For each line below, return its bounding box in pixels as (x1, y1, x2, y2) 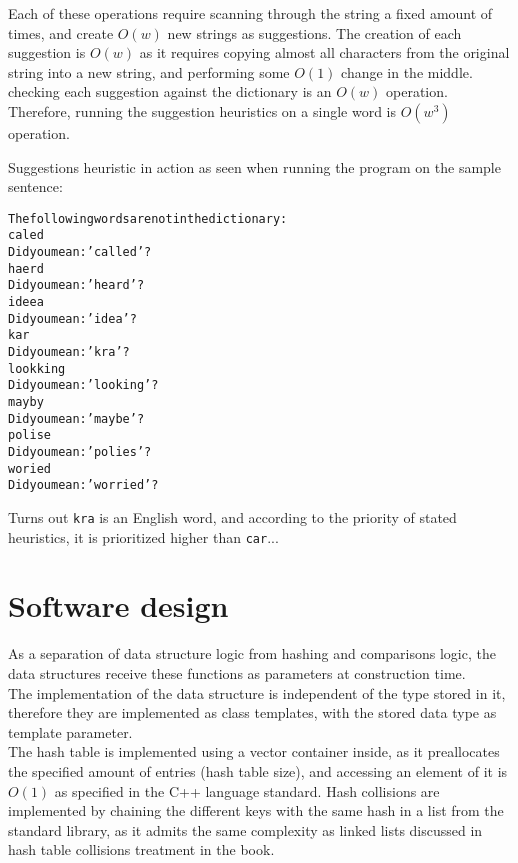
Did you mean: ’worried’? (8, 478, 159, 493)
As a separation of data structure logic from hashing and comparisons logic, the (8, 643, 496, 664)
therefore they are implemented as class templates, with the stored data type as (8, 702, 497, 723)
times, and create (8, 22, 114, 43)
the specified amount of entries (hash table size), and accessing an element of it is (8, 760, 508, 781)
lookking (8, 361, 66, 376)
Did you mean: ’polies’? (8, 444, 152, 459)
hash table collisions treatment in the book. (8, 839, 275, 860)
